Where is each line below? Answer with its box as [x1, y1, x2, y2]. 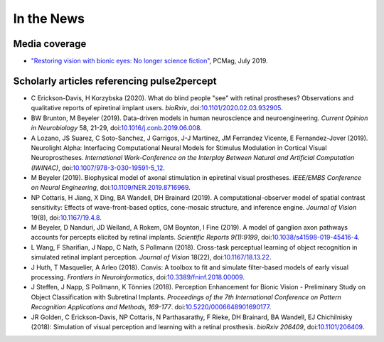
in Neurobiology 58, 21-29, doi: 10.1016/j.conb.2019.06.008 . [31, 124, 203, 132]
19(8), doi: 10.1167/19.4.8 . [31, 213, 102, 222]
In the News [13, 11, 85, 26]
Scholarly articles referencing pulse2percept [13, 75, 217, 87]
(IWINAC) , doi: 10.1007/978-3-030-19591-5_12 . [31, 164, 165, 172]
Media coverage [13, 38, 87, 50]
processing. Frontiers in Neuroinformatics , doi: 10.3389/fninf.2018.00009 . [31, 273, 245, 281]
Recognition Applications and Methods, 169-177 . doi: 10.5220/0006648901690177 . [31, 303, 272, 311]
